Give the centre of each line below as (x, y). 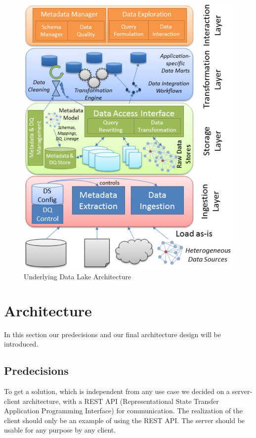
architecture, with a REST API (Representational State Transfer (121, 401)
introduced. (21, 344)
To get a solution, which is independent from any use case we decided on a (117, 391)
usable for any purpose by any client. (60, 430)
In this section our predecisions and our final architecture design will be (112, 334)
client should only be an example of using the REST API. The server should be (125, 420)
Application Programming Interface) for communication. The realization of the (124, 411)
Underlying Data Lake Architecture (78, 276)
